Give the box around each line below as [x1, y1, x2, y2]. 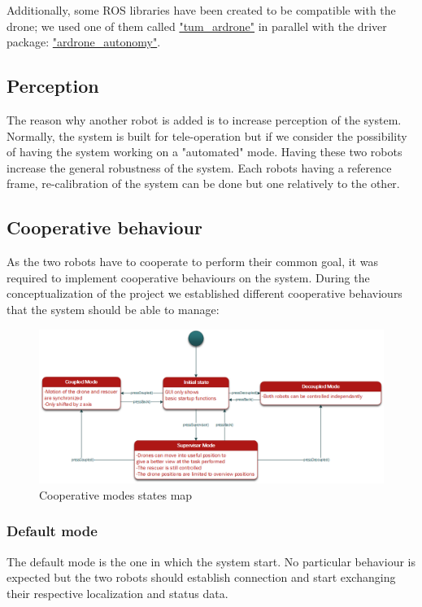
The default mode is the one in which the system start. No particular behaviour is [7, 552, 415, 570]
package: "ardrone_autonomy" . [7, 33, 161, 50]
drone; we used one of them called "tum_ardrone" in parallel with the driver [7, 17, 387, 34]
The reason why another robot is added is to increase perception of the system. [7, 111, 402, 128]
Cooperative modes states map [39, 486, 193, 503]
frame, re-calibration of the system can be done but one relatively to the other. [7, 175, 400, 192]
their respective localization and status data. [7, 584, 228, 601]
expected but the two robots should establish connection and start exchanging [7, 569, 396, 586]
